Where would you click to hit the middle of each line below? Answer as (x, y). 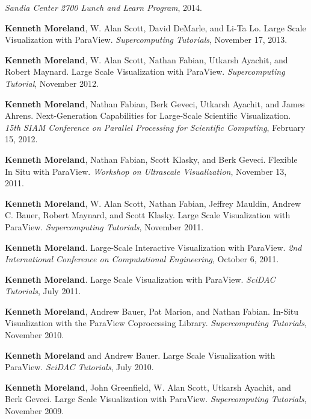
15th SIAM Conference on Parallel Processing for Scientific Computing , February (155, 127)
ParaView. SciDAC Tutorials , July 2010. (79, 367)
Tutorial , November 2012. (52, 83)
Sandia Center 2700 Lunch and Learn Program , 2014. (103, 7)
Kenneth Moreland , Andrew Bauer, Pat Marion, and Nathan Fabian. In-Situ (152, 311)
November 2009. (35, 411)
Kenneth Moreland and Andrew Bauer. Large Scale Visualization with (140, 355)
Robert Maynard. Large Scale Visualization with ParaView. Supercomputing (145, 71)
